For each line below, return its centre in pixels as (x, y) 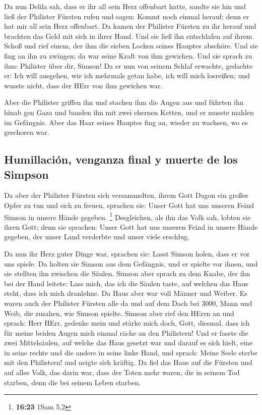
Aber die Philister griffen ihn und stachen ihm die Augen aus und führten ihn (124, 102)
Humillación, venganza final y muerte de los (121, 159)
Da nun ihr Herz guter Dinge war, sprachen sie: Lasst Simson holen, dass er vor (127, 253)
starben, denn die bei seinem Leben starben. (73, 382)
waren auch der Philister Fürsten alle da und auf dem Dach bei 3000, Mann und (128, 303)
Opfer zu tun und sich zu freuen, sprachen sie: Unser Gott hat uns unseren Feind (129, 205)
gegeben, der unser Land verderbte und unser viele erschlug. (97, 237)
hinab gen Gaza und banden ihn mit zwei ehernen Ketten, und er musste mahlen (129, 112)
